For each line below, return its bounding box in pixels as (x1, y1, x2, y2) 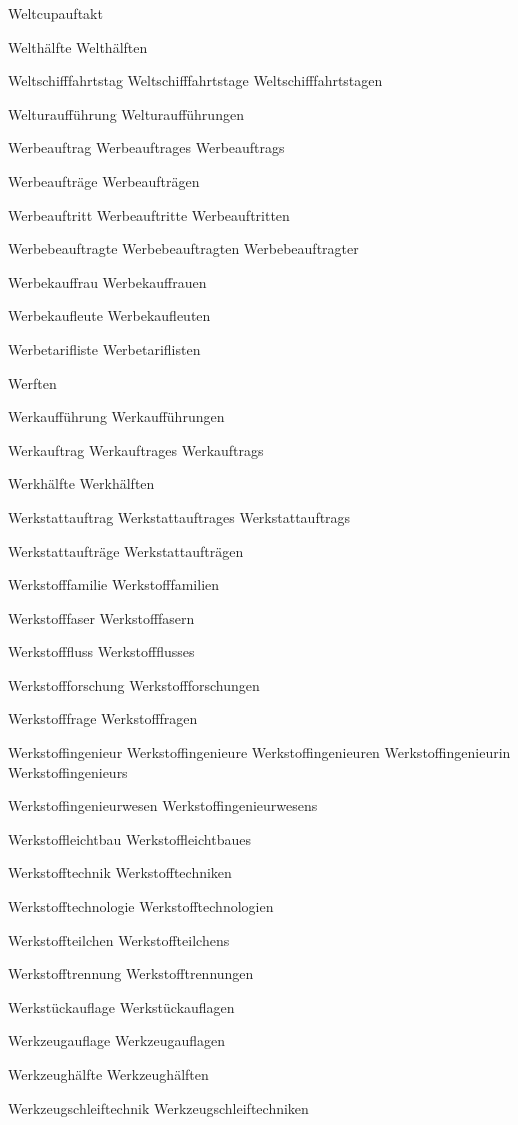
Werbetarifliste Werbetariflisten (8, 338, 201, 359)
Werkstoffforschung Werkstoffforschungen (8, 674, 260, 695)
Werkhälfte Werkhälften (8, 473, 155, 494)
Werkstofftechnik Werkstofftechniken (8, 862, 232, 883)
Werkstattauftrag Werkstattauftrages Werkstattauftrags (8, 506, 351, 527)
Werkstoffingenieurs (8, 761, 128, 782)
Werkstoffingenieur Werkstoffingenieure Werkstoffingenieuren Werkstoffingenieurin (8, 742, 511, 763)
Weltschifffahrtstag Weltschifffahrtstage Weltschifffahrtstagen (8, 70, 383, 91)
